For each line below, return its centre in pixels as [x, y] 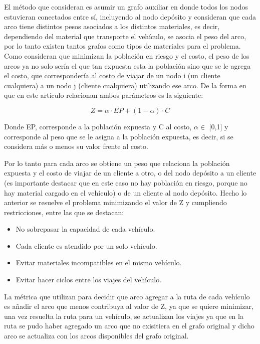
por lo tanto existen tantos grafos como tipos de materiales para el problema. [122, 46]
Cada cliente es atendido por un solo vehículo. [86, 245]
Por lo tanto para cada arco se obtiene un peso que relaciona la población [117, 163]
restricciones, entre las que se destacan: [64, 212]
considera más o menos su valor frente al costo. [76, 146]
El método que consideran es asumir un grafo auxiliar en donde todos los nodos [126, 7]
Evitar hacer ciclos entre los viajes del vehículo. [89, 280]
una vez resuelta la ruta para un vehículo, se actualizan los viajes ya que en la [124, 316]
